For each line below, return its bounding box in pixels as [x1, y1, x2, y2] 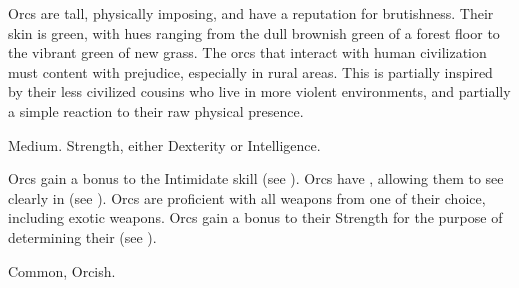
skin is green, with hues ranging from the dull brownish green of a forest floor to [8, 22, 500, 43]
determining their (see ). [8, 226, 157, 247]
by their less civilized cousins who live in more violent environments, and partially [8, 81, 511, 102]
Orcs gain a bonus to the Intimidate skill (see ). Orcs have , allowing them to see [8, 168, 504, 189]
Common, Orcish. [8, 260, 116, 281]
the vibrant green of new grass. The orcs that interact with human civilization [8, 42, 487, 63]
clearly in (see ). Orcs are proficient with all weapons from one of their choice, [8, 187, 486, 208]
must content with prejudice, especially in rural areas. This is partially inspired [8, 61, 493, 82]
